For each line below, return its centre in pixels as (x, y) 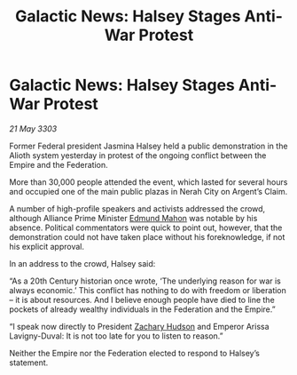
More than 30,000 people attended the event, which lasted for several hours (148, 182)
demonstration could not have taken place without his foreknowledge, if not (147, 236)
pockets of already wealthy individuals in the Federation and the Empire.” (143, 309)
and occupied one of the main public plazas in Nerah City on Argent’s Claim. (148, 191)
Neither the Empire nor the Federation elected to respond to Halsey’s (134, 353)
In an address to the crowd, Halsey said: (82, 263)
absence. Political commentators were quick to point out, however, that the (146, 227)
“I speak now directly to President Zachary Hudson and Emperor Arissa (139, 326)
